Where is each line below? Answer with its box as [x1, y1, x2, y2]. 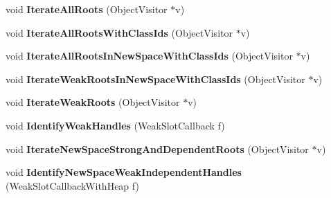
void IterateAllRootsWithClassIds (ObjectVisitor [6, 25, 233, 39]
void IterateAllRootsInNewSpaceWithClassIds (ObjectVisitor [6, 48, 293, 63]
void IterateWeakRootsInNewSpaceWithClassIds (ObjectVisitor [6, 71, 305, 86]
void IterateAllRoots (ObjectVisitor [6, 2, 168, 16]
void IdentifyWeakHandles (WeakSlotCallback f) [6, 118, 225, 132]
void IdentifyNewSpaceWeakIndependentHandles [6, 165, 242, 179]
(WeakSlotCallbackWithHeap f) [6, 178, 139, 192]
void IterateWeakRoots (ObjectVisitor [6, 95, 180, 109]
